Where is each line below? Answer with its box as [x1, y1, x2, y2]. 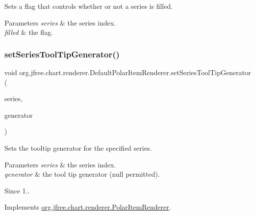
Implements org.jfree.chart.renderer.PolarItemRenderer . [4, 202, 171, 212]
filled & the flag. [4, 27, 53, 37]
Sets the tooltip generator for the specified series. [4, 142, 152, 153]
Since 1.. [4, 185, 30, 195]
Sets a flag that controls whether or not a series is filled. [4, 1, 173, 11]
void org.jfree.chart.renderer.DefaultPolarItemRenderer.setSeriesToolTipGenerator [4, 67, 251, 77]
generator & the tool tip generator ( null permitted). [4, 169, 160, 179]
